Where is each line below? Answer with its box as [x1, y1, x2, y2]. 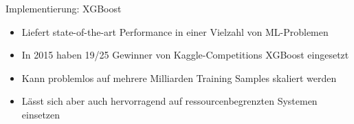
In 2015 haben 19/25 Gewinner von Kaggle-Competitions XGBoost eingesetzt [21, 48, 349, 62]
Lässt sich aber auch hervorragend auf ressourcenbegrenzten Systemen [21, 94, 318, 108]
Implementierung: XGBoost [5, 1, 122, 15]
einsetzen [21, 107, 60, 121]
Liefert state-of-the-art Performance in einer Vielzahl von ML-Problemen [21, 24, 329, 39]
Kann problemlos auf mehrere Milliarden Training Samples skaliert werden [21, 70, 337, 85]
